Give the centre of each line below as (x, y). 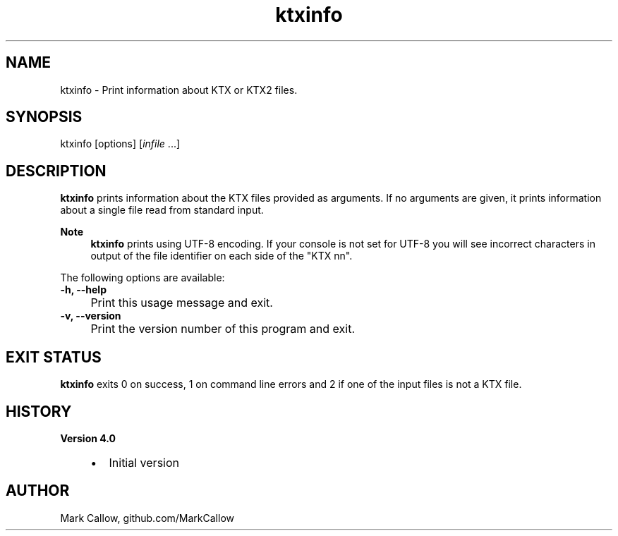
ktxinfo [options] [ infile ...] (120, 144)
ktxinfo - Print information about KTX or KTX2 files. (179, 90)
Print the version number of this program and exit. (223, 329)
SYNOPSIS (44, 117)
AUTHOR (38, 491)
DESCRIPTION (56, 171)
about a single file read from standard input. (162, 210)
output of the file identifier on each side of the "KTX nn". (222, 256)
